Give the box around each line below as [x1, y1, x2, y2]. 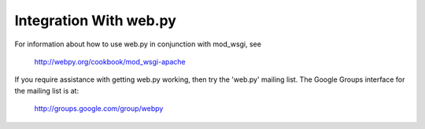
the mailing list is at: [14, 86, 79, 95]
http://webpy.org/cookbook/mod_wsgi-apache [34, 57, 187, 66]
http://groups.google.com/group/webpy [34, 104, 164, 113]
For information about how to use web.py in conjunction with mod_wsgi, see [14, 39, 261, 49]
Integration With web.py [14, 12, 177, 29]
